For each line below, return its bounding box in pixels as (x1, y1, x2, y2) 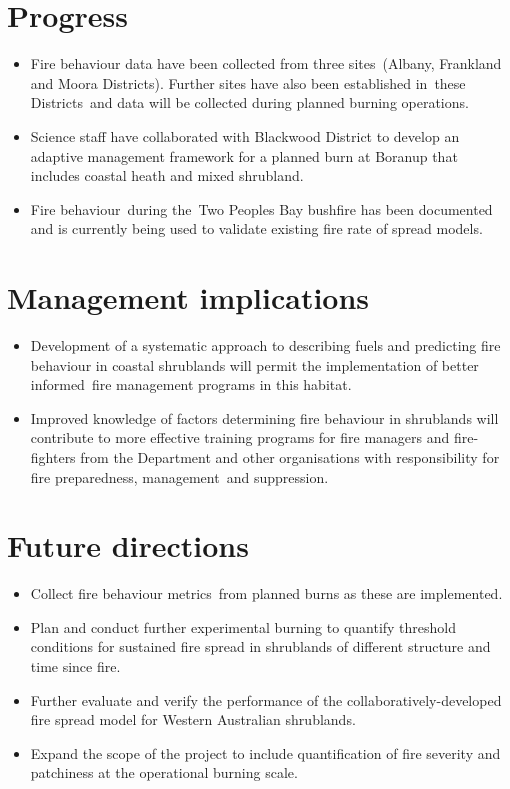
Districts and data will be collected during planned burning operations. (30, 92, 469, 113)
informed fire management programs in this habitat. (30, 374, 352, 395)
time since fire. (30, 656, 121, 677)
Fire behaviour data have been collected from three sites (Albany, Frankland (30, 53, 502, 74)
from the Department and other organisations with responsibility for (80, 446, 500, 467)
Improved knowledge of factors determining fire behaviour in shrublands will (30, 407, 499, 428)
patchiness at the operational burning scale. (30, 762, 298, 783)
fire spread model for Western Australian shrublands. (30, 709, 356, 730)
